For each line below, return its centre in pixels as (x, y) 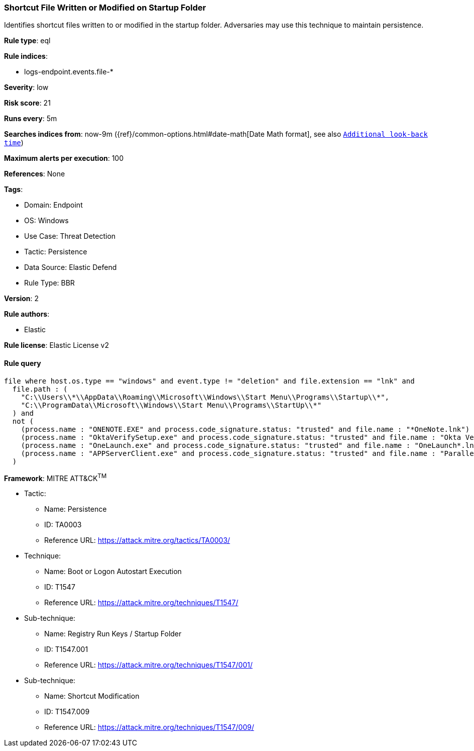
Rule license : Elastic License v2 (56, 345)
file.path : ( (40, 389)
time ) (14, 143)
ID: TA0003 (63, 525)
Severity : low (26, 87)
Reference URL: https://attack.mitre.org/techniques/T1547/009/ (149, 727)
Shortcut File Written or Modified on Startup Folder (105, 8)
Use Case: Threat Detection (70, 236)
